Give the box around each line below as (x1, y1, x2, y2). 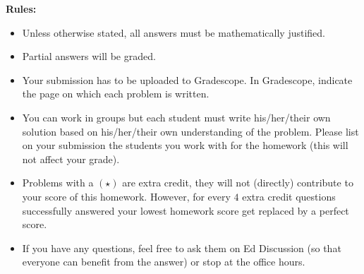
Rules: (6, 1, 37, 16)
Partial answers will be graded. (22, 49, 156, 64)
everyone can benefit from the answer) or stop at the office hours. (22, 254, 305, 269)
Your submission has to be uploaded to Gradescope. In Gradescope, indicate (22, 72, 353, 87)
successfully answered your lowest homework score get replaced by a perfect (22, 203, 349, 218)
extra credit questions (242, 189, 336, 203)
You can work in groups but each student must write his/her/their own (22, 109, 331, 124)
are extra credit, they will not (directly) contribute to (122, 175, 353, 190)
